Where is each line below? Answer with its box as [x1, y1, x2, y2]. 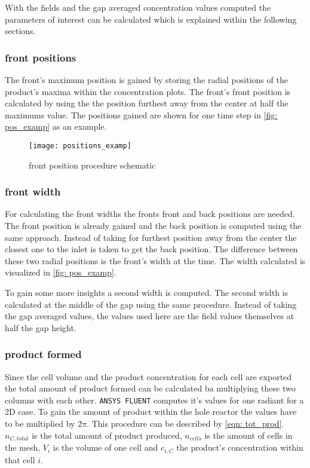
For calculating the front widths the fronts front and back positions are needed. [5, 207, 295, 220]
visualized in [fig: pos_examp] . [5, 266, 116, 279]
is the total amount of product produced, [32, 429, 182, 441]
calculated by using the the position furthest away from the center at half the [5, 97, 288, 109]
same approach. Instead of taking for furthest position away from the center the [5, 231, 297, 243]
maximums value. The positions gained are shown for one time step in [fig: [5, 108, 278, 121]
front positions [5, 50, 76, 65]
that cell [5, 453, 35, 466]
